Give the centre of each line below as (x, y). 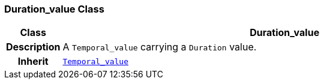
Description (33, 47)
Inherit (33, 61)
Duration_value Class (54, 9)
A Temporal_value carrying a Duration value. (160, 47)
